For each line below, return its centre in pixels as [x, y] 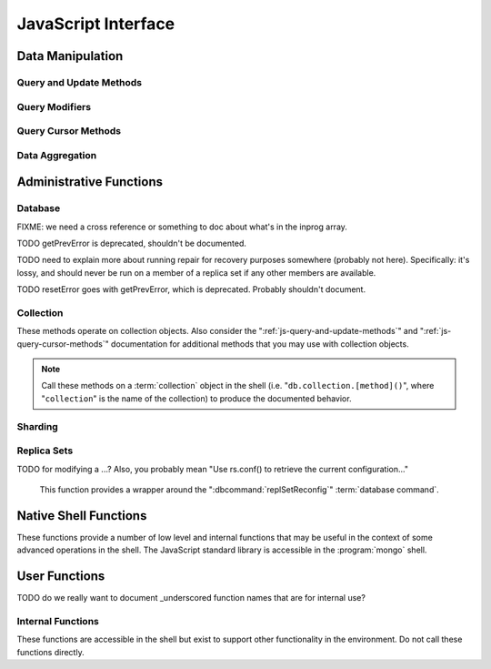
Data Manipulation [70, 56]
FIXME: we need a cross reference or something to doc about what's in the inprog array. [182, 227]
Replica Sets [45, 451]
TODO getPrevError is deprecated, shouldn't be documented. [132, 243]
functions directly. [51, 652]
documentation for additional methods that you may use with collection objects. [260, 344]
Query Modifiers [54, 106]
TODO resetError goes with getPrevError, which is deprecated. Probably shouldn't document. [191, 289]
